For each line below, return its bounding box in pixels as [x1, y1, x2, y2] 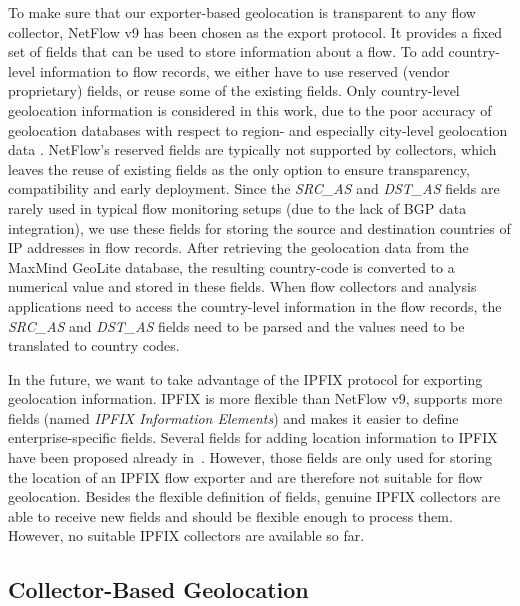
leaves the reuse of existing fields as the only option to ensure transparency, [8, 158, 470, 179]
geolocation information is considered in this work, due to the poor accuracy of [8, 99, 492, 120]
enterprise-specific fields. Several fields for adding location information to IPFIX [8, 427, 498, 448]
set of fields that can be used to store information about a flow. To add [8, 41, 444, 62]
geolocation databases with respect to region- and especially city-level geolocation [8, 119, 508, 140]
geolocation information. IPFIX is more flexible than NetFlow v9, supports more [8, 388, 503, 409]
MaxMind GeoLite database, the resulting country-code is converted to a [8, 256, 455, 277]
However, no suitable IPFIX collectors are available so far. [8, 525, 365, 546]
